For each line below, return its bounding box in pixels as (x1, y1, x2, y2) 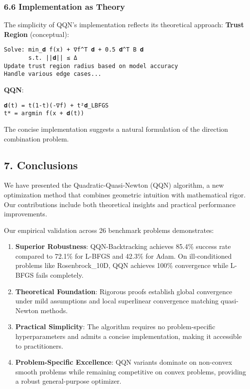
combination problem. (4, 133, 69, 143)
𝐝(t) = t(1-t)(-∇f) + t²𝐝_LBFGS (4, 102, 109, 109)
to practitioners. (15, 340, 63, 351)
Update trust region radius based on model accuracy (4, 62, 178, 70)
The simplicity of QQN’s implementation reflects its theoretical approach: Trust (4, 19, 244, 30)
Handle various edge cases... (4, 71, 102, 78)
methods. (40, 305, 68, 315)
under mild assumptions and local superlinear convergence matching (15, 296, 219, 306)
